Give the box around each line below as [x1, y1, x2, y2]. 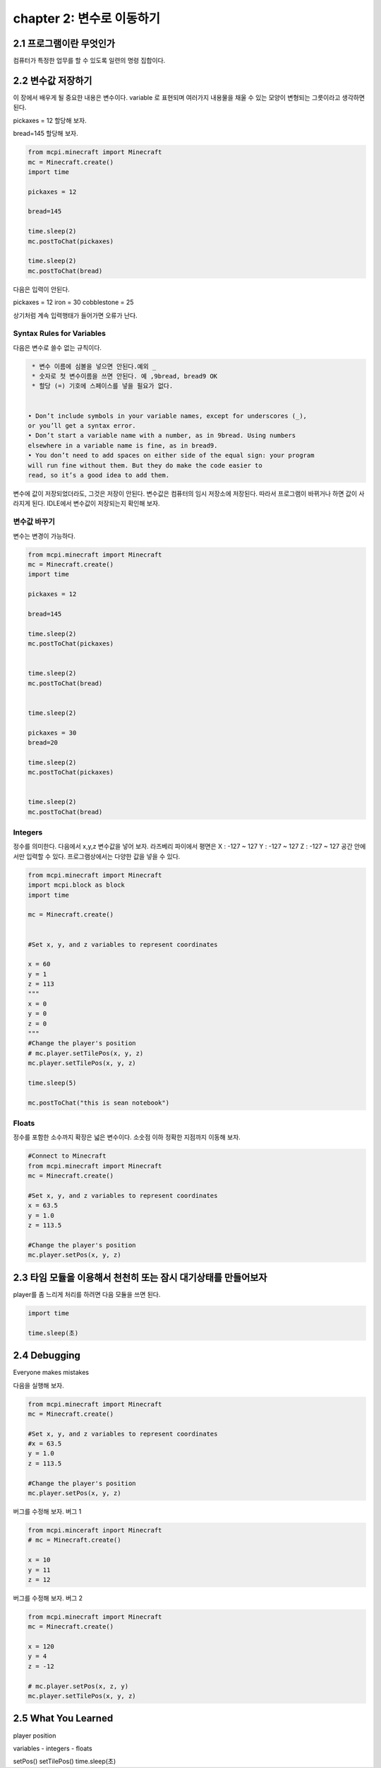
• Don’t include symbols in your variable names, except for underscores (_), [28, 412, 307, 420]
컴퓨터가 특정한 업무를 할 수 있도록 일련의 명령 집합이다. [13, 57, 166, 65]
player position [13, 1731, 56, 1740]
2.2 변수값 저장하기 [13, 74, 92, 86]
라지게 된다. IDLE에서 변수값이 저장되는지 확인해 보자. [13, 499, 160, 508]
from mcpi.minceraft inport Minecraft [28, 1526, 162, 1534]
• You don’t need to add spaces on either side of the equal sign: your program [28, 451, 315, 460]
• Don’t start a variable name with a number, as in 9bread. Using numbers [28, 431, 296, 440]
